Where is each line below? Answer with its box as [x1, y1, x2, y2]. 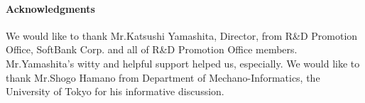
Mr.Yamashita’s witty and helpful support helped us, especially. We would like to [6, 55, 360, 70]
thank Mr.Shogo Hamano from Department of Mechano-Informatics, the [6, 70, 320, 85]
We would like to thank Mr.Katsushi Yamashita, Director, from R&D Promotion [6, 28, 358, 43]
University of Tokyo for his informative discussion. [6, 84, 224, 99]
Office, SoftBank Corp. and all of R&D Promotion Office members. [6, 42, 298, 57]
